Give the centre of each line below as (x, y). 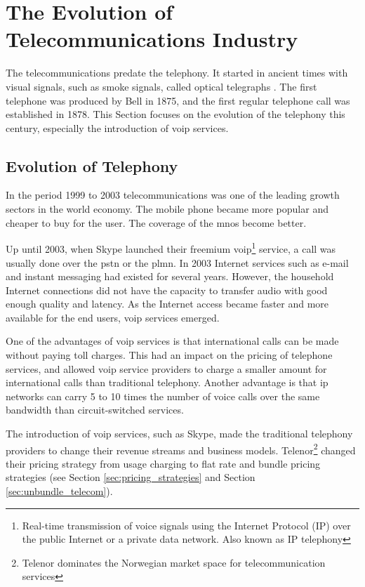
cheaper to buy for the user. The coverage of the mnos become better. (156, 222)
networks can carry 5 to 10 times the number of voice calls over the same (163, 396)
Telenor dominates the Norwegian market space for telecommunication (174, 562)
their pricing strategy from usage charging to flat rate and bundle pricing (163, 463)
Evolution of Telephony (92, 165)
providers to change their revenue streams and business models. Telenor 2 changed (181, 449)
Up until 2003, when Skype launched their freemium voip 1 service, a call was (171, 248)
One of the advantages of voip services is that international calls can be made (172, 341)
